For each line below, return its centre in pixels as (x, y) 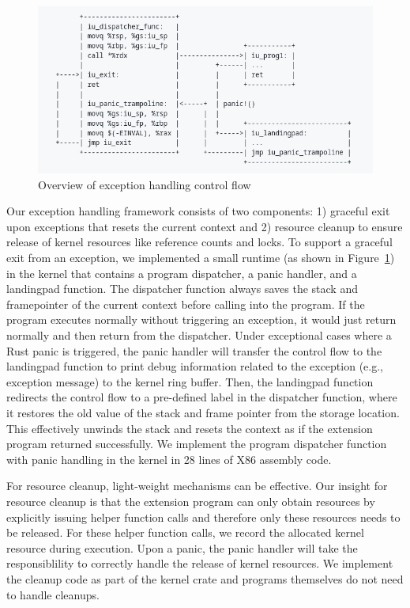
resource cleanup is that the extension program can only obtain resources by (191, 501)
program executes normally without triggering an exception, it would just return (201, 319)
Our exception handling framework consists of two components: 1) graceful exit (198, 211)
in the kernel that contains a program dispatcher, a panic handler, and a (182, 273)
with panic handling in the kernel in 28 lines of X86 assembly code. (169, 459)
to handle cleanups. (53, 594)
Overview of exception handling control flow (145, 184)
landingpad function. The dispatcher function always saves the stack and (182, 289)
